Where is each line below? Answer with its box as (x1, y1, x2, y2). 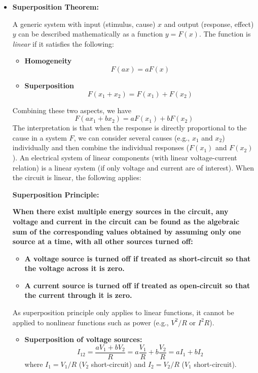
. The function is (199, 28, 251, 39)
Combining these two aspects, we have (12, 105, 132, 115)
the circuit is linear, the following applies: (12, 172, 141, 183)
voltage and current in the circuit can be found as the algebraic (12, 216, 240, 226)
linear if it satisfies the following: (12, 38, 114, 49)
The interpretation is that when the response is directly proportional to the (12, 122, 247, 133)
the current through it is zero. (24, 290, 132, 300)
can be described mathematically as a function (18, 28, 163, 39)
